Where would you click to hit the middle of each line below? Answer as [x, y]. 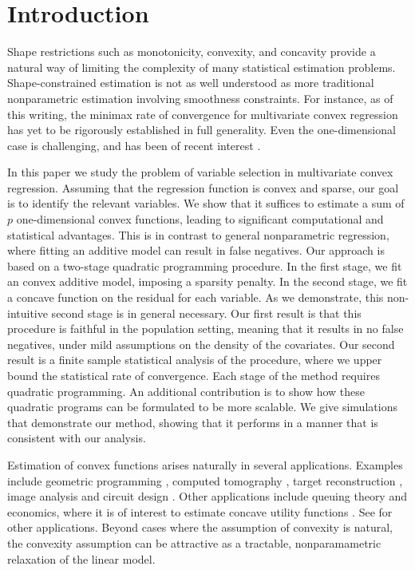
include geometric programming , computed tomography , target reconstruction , [205, 480]
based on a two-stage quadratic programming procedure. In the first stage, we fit [205, 265]
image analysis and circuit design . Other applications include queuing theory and [207, 496]
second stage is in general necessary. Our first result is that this [206, 313]
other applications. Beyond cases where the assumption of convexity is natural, [200, 527]
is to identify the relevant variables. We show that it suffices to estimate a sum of [206, 203]
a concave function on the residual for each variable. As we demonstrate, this [196, 297]
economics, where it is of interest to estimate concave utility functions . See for [200, 511]
